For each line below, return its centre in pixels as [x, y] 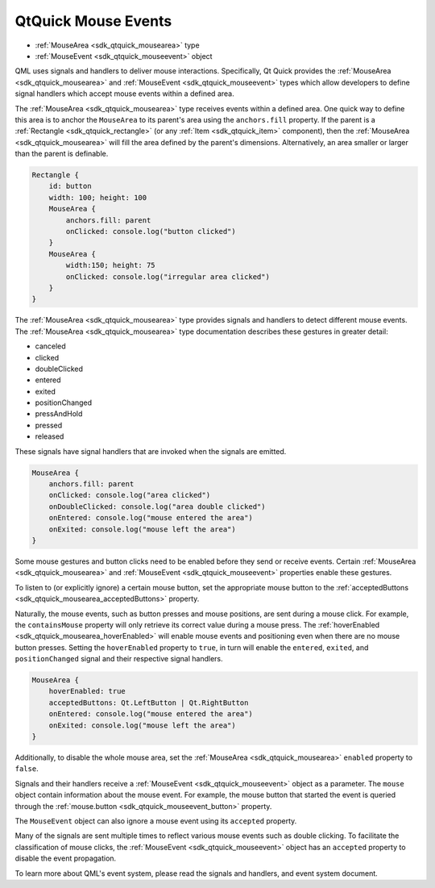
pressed [49, 425]
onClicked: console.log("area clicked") [130, 495]
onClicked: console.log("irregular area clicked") [168, 277]
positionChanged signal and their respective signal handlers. [119, 659]
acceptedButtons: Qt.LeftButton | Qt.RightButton [149, 702]
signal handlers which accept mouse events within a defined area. [124, 94]
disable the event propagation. [66, 858]
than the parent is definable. [62, 154]
